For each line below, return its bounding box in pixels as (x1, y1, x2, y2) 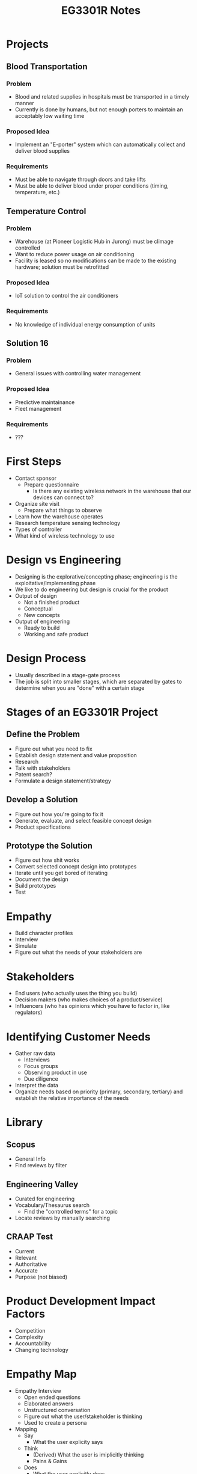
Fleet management (14, 405, 62, 412)
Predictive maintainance (14, 398, 75, 406)
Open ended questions (23, 1393, 81, 1401)
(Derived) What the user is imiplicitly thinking (32, 1451, 144, 1458)
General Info (14, 1155, 46, 1162)
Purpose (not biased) (14, 1273, 68, 1280)
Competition (14, 1327, 46, 1334)
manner (14, 99, 34, 106)
